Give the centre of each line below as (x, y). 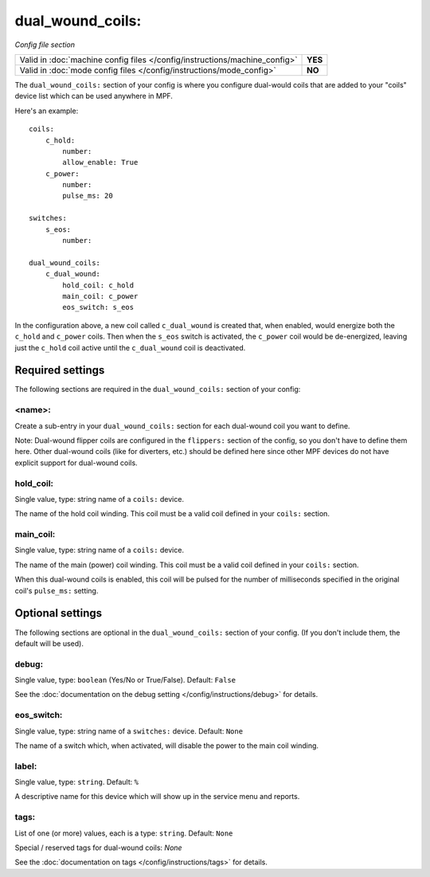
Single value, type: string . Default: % (77, 782)
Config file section (45, 45)
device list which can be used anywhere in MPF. (94, 96)
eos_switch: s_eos (98, 307)
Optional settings (59, 613)
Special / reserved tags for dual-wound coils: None (98, 848)
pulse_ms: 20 (88, 196)
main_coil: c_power (100, 296)
